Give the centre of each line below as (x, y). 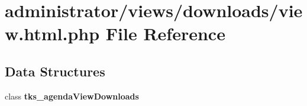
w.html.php (52, 33)
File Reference (165, 33)
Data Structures (55, 71)
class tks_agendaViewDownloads (72, 96)
